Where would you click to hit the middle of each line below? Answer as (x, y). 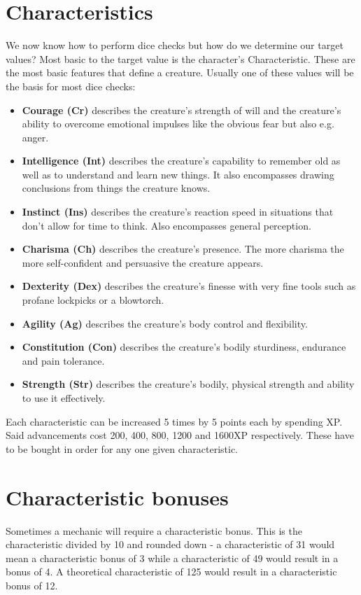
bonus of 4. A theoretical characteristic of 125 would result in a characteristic (171, 572)
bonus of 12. (32, 585)
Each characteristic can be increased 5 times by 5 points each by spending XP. (174, 421)
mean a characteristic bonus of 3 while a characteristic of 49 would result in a (172, 558)
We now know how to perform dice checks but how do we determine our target (175, 45)
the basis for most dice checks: (71, 86)
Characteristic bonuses (117, 497)
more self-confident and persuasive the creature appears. (143, 262)
